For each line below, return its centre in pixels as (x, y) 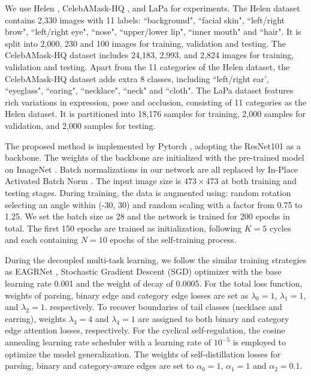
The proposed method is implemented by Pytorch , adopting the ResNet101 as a (153, 145)
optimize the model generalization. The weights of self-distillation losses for (143, 354)
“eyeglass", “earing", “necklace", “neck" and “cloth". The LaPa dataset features (149, 90)
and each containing (42, 240)
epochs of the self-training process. (173, 240)
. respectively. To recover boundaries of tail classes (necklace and (163, 307)
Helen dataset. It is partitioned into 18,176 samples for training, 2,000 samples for (155, 114)
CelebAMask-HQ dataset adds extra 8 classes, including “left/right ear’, (137, 78)
